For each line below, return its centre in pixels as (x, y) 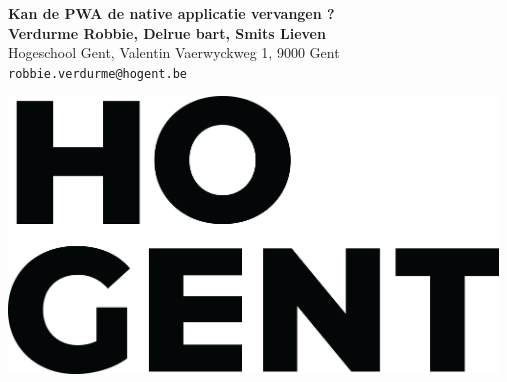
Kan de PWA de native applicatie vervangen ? (171, 13)
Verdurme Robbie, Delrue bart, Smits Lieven (167, 32)
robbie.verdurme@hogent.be (97, 73)
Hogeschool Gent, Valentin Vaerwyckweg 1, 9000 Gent (174, 52)
